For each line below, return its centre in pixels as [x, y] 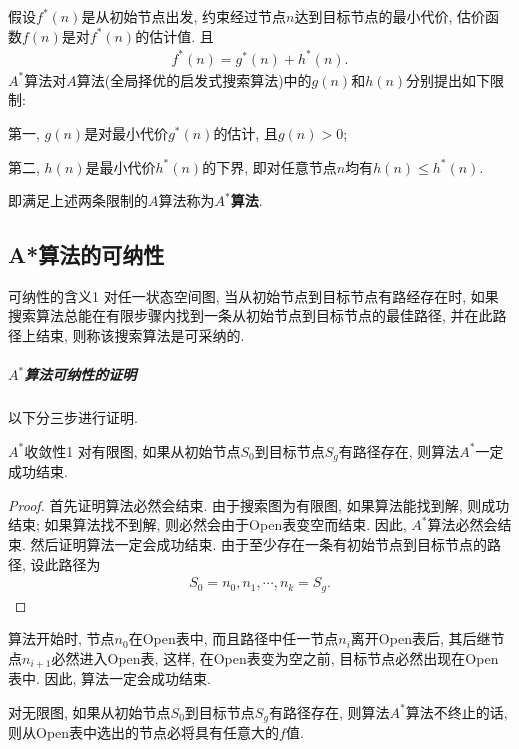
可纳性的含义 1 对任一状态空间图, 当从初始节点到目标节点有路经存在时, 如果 [253, 295]
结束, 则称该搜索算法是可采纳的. [140, 335]
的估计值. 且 [174, 35]
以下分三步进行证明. [73, 417]
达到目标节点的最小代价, [373, 16]
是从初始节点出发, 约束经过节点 [183, 16]
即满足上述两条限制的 [78, 200]
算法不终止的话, [456, 711]
